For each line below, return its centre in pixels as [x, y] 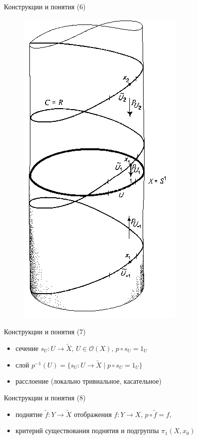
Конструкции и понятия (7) [45, 332]
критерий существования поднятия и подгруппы [87, 430]
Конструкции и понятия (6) [45, 6]
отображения [93, 414]
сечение [27, 348]
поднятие [29, 414]
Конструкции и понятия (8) [45, 397]
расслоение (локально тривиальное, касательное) [88, 381]
